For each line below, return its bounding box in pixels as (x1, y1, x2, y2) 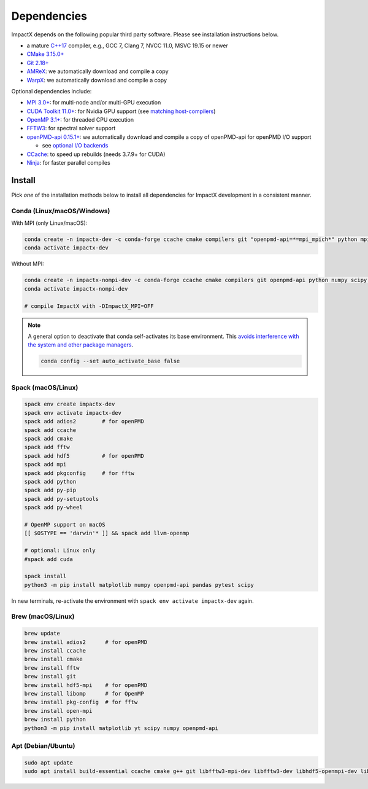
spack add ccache (24, 426, 77, 433)
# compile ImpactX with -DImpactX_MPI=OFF (24, 302, 154, 310)
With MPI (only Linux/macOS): (11, 219, 88, 227)
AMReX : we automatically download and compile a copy (26, 68, 169, 75)
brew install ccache (24, 647, 86, 654)
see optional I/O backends (42, 142, 109, 149)
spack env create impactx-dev (24, 401, 115, 408)
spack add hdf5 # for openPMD (24, 452, 144, 459)
